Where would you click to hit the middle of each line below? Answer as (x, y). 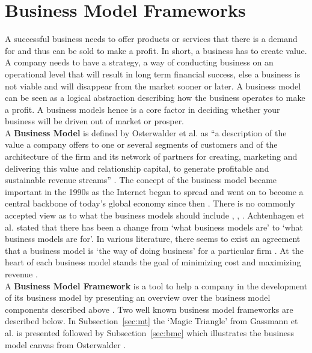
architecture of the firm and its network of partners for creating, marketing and (151, 156)
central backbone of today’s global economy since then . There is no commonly (150, 203)
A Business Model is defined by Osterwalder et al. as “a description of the (146, 132)
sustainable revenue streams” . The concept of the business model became (141, 180)
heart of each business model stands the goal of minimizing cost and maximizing (153, 262)
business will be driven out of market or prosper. (95, 121)
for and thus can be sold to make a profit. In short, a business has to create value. (156, 50)
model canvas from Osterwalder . (66, 344)
